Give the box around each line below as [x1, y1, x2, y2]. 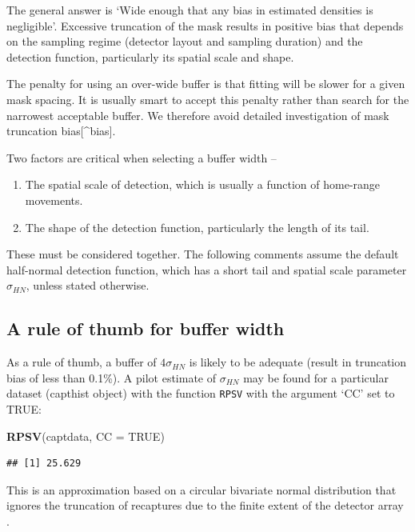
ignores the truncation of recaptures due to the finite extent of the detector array [6, 497, 404, 514]
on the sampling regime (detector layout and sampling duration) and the [6, 33, 363, 50]
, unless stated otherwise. [26, 277, 150, 294]
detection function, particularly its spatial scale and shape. [6, 48, 294, 65]
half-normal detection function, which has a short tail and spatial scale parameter [6, 261, 407, 278]
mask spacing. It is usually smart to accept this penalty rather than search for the [6, 90, 409, 107]
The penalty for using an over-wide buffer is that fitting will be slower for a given [6, 75, 405, 92]
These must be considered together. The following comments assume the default [6, 246, 399, 262]
